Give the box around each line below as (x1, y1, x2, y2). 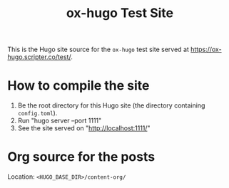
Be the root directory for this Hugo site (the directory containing (17, 101, 205, 110)
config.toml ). (17, 109, 58, 117)
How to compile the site (7, 78, 150, 94)
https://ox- (190, 45, 223, 54)
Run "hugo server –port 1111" (17, 116, 102, 125)
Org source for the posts (7, 149, 156, 165)
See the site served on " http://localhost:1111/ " (17, 124, 151, 132)
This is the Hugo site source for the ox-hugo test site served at (7, 45, 189, 54)
